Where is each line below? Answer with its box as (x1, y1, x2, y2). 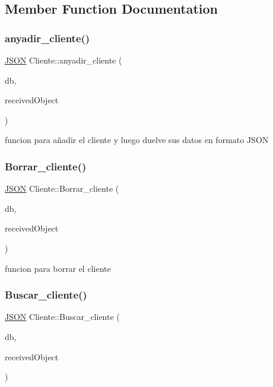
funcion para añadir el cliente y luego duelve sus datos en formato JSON (5, 134, 269, 146)
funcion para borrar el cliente (5, 262, 111, 274)
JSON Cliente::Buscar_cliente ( (5, 310, 120, 323)
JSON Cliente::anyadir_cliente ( (5, 54, 122, 66)
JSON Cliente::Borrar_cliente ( (5, 182, 119, 195)
